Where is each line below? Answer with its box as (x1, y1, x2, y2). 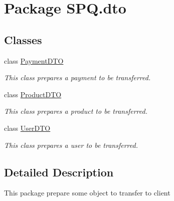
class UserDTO (4, 122, 51, 133)
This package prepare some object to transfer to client (4, 187, 170, 198)
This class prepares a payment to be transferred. (4, 72, 151, 83)
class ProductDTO (4, 89, 62, 99)
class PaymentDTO (4, 55, 64, 66)
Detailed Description (4, 164, 114, 179)
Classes (4, 32, 42, 47)
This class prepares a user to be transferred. (4, 139, 138, 150)
